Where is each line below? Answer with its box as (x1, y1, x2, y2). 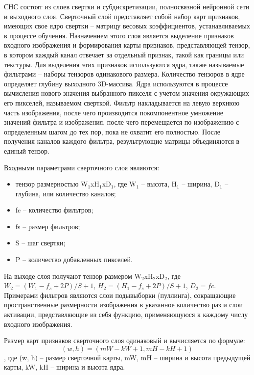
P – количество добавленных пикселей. (15, 254, 133, 265)
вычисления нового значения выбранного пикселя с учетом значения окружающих (4, 88, 250, 98)
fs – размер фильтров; (15, 221, 80, 231)
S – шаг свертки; (15, 238, 66, 248)
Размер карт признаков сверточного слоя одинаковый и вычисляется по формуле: (4, 335, 245, 346)
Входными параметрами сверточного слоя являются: (4, 162, 160, 172)
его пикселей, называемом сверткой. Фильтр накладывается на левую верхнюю (4, 97, 240, 107)
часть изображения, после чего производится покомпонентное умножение (4, 107, 223, 117)
